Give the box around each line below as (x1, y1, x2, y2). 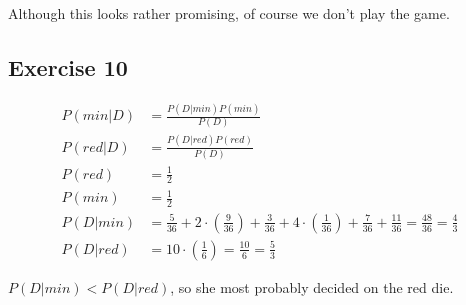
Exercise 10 (8, 51, 128, 82)
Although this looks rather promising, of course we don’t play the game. (8, 3, 450, 23)
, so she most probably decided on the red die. (170, 276, 454, 297)
